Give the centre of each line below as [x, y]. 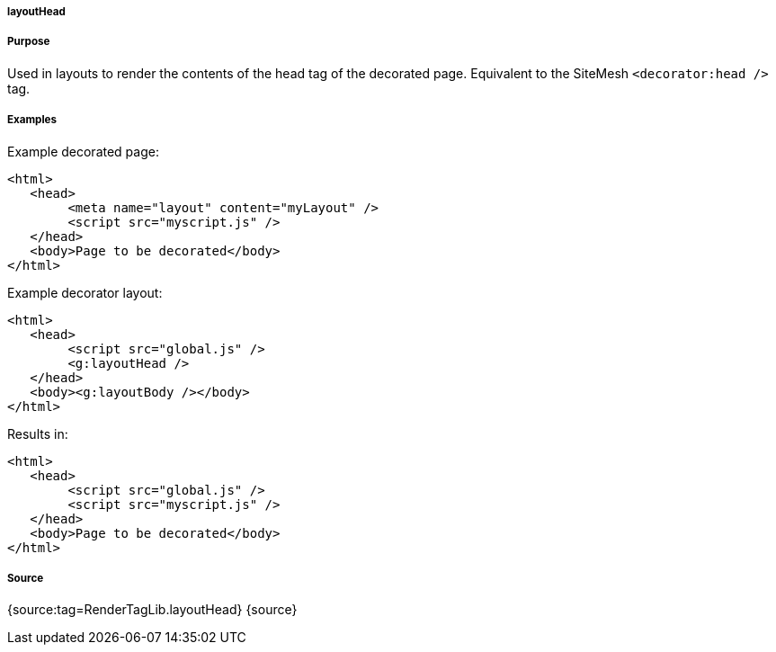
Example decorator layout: [85, 292]
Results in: [38, 433]
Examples [32, 120]
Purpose [29, 42]
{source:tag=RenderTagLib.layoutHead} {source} [152, 610]
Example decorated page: [83, 151]
